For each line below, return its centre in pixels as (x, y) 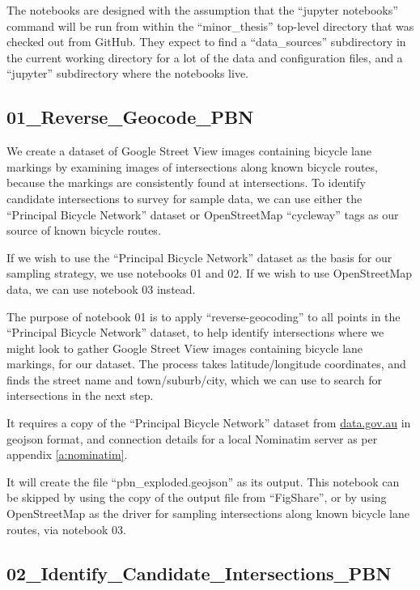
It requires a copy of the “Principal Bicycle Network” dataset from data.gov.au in (209, 423)
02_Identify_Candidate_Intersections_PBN (199, 573)
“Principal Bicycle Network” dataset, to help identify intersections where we (195, 332)
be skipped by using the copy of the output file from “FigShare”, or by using (197, 497)
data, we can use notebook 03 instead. (101, 289)
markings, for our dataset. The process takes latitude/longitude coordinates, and (206, 364)
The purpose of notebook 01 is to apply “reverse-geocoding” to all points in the (204, 316)
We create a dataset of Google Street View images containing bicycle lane (189, 151)
